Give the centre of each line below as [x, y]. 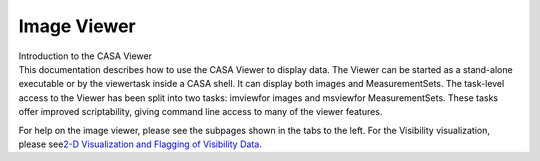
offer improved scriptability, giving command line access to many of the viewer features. [200, 112]
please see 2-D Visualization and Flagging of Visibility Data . [140, 144]
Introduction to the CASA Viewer [85, 56]
